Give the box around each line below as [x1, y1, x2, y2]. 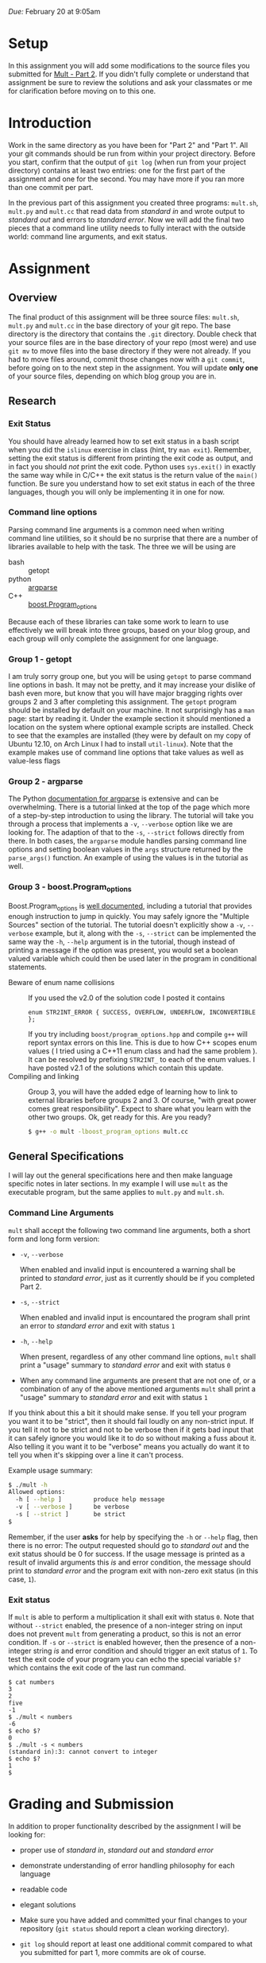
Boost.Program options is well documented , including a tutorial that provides [8, 901, 253, 913]
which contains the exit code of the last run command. [8, 1663, 187, 1673]
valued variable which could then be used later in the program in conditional [8, 953, 257, 963]
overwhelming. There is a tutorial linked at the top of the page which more [8, 802, 250, 812]
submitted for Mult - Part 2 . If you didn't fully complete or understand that [8, 69, 249, 79]
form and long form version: [8, 1234, 100, 1243]
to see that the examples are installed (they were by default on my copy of [8, 731, 252, 740]
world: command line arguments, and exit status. [8, 231, 168, 241]
